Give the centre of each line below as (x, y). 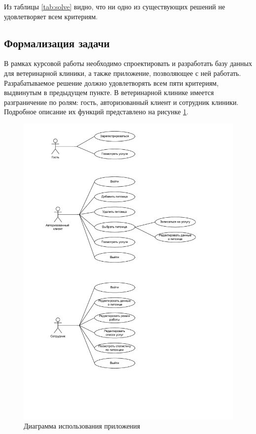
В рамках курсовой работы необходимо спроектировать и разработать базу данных (128, 63)
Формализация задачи (57, 43)
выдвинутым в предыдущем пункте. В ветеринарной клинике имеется (109, 92)
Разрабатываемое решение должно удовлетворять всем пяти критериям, (111, 83)
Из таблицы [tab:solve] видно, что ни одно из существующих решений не (115, 6)
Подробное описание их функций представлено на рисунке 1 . (96, 112)
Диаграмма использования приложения (82, 426)
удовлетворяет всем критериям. (51, 16)
